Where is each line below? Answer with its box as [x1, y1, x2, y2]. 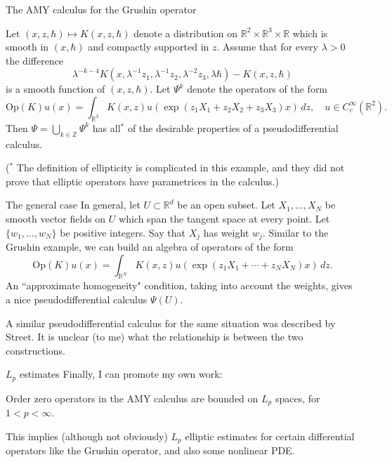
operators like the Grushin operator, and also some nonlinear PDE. [6, 443, 295, 458]
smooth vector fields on [6, 211, 106, 225]
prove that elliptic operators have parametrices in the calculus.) [6, 173, 279, 188]
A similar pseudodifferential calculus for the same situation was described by [6, 315, 336, 330]
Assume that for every [223, 39, 318, 54]
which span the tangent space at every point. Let [119, 211, 330, 225]
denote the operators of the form [187, 81, 328, 96]
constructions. [6, 343, 65, 357]
